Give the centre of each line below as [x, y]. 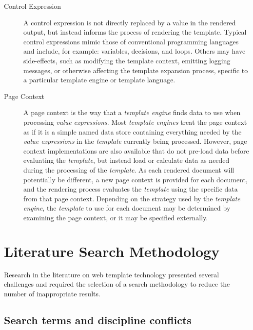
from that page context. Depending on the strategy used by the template [132, 198]
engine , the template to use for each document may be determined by [127, 208]
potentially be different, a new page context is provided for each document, [136, 179]
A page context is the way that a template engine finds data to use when [132, 112]
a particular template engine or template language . [99, 80]
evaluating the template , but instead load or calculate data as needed [126, 160]
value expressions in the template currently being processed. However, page [135, 141]
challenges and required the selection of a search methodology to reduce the [117, 284]
